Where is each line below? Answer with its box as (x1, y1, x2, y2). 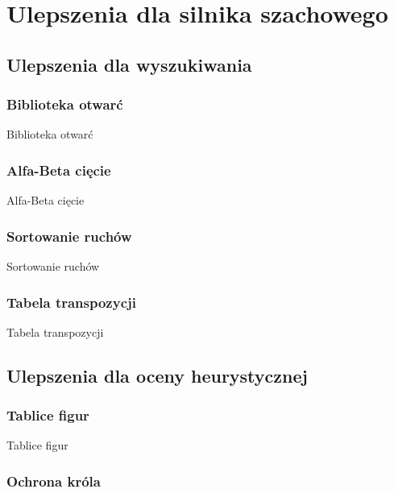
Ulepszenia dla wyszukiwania (6, 52, 252, 77)
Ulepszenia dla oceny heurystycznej (6, 362, 308, 387)
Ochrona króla (6, 470, 101, 491)
